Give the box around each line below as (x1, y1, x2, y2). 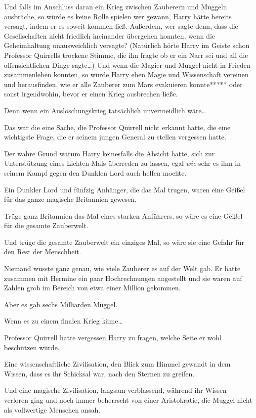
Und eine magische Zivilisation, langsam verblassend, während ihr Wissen (4, 385, 227, 395)
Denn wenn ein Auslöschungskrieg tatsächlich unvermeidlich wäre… (4, 105, 206, 115)
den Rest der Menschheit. (4, 246, 81, 257)
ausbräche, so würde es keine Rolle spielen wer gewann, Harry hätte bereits (4, 11, 232, 21)
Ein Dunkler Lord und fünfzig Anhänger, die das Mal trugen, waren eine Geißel (4, 184, 245, 194)
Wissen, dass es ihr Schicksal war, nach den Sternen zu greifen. (4, 368, 195, 378)
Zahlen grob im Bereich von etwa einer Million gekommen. (4, 282, 181, 293)
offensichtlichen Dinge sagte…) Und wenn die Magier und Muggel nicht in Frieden (4, 59, 251, 70)
